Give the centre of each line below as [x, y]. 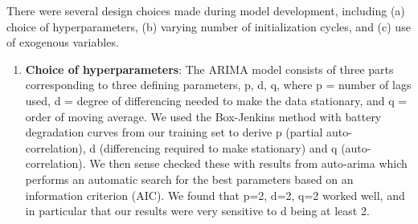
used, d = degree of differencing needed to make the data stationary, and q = [216, 100]
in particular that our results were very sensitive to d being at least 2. [197, 211]
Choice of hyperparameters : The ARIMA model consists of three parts [209, 69]
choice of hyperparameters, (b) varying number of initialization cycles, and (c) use [209, 26]
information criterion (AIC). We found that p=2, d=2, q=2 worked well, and [215, 195]
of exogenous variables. [63, 42]
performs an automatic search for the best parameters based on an [189, 179]
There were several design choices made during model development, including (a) [206, 10]
